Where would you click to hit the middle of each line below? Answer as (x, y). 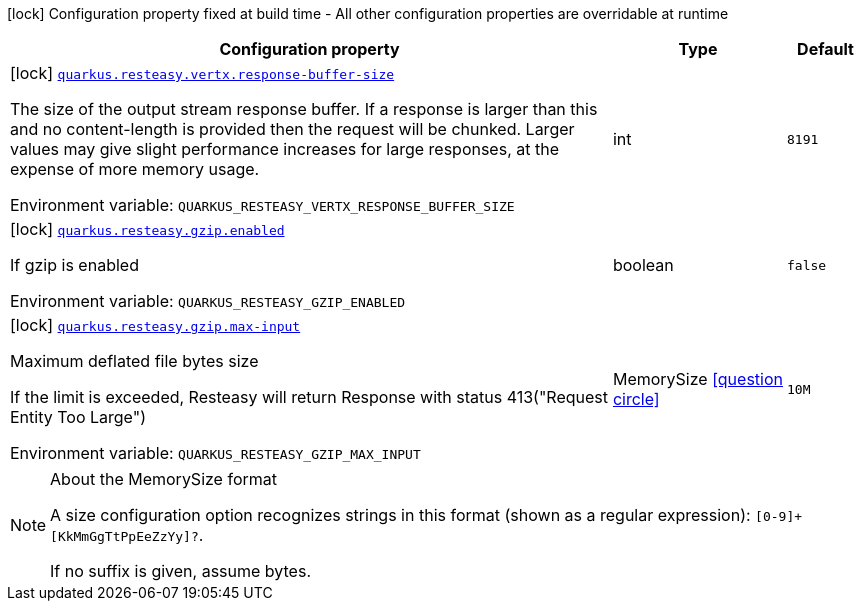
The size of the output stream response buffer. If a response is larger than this (304, 109)
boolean (643, 265)
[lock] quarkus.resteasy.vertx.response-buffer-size (202, 73)
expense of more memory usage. (135, 169)
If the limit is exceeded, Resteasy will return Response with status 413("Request (309, 397)
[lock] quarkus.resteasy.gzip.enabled (147, 229)
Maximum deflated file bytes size (134, 361)
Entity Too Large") (78, 417)
